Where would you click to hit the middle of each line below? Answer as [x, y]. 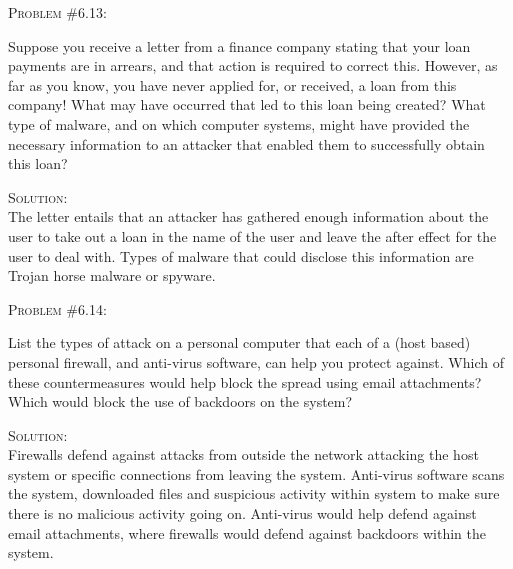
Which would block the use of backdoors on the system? [180, 401]
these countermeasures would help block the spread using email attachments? [245, 381]
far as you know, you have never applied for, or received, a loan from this [232, 84]
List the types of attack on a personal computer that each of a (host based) [239, 342]
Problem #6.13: [57, 12]
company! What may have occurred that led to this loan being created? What [247, 104]
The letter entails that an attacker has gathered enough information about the [248, 216]
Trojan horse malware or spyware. [112, 275]
